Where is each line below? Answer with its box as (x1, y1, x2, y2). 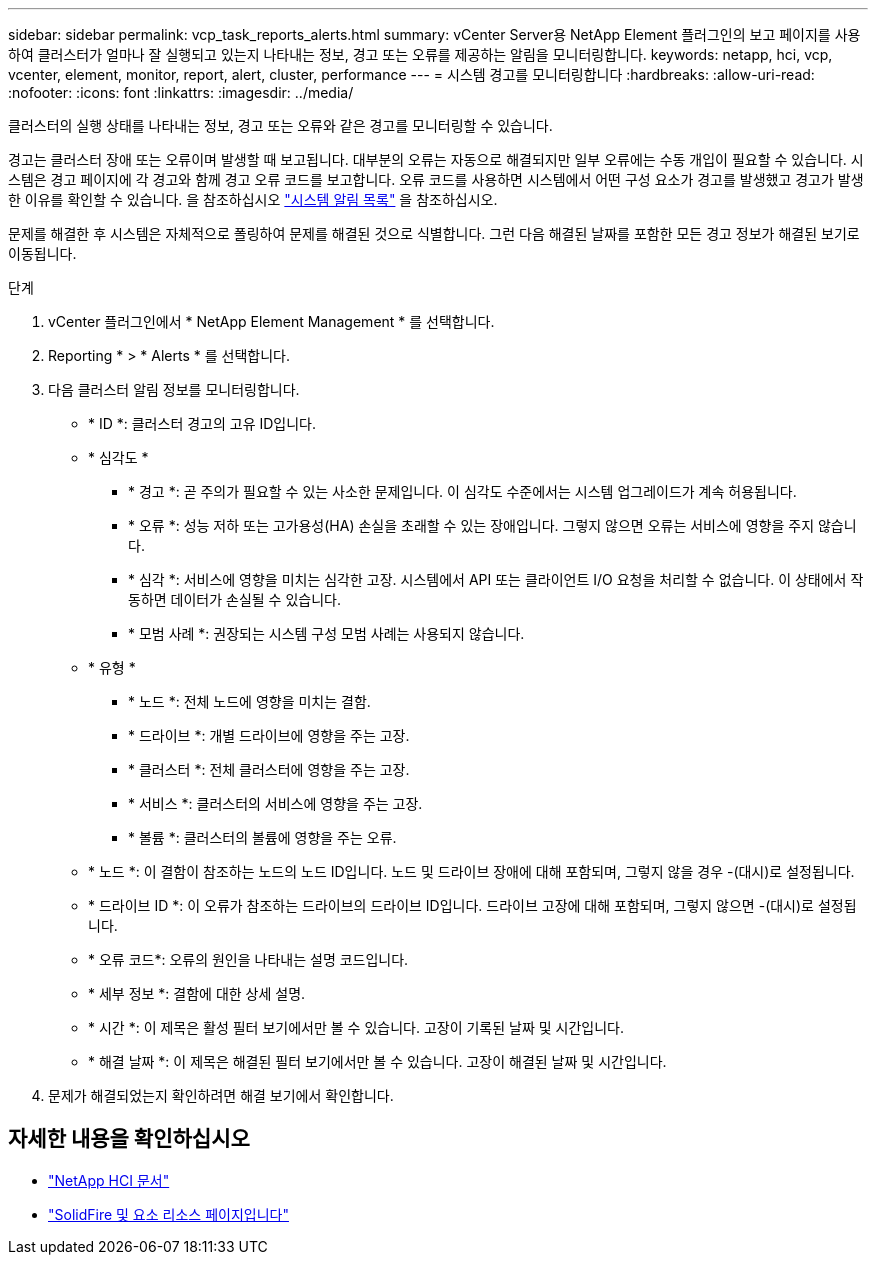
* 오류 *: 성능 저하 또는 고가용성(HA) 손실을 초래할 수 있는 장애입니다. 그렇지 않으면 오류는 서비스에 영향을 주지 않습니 (128, 517, 857, 534)
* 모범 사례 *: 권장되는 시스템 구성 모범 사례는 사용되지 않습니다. (128, 625, 525, 642)
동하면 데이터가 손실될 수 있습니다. (128, 591, 341, 608)
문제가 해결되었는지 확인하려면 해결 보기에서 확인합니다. (48, 1087, 394, 1104)
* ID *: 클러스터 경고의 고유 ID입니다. (88, 415, 317, 432)
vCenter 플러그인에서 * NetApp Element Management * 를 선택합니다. (48, 313, 495, 330)
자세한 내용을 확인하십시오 (8, 1126, 250, 1152)
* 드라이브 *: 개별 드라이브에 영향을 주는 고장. (128, 727, 410, 744)
